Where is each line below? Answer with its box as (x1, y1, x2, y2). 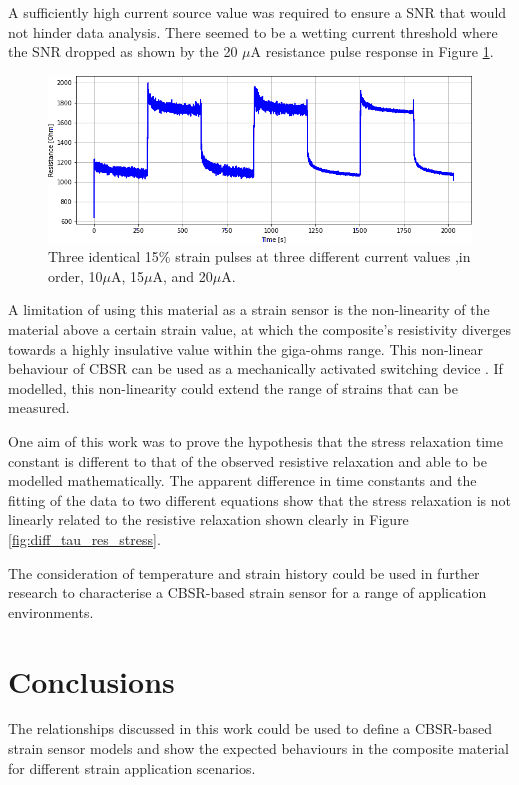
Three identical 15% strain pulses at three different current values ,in (48, 246, 471, 267)
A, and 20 (152, 265, 213, 286)
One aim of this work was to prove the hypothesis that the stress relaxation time (8, 430, 503, 451)
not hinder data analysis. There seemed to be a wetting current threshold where (8, 21, 498, 42)
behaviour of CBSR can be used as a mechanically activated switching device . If (8, 358, 503, 379)
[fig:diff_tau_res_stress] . (8, 528, 161, 549)
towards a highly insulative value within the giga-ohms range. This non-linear (8, 338, 483, 359)
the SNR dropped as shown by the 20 (8, 41, 238, 62)
